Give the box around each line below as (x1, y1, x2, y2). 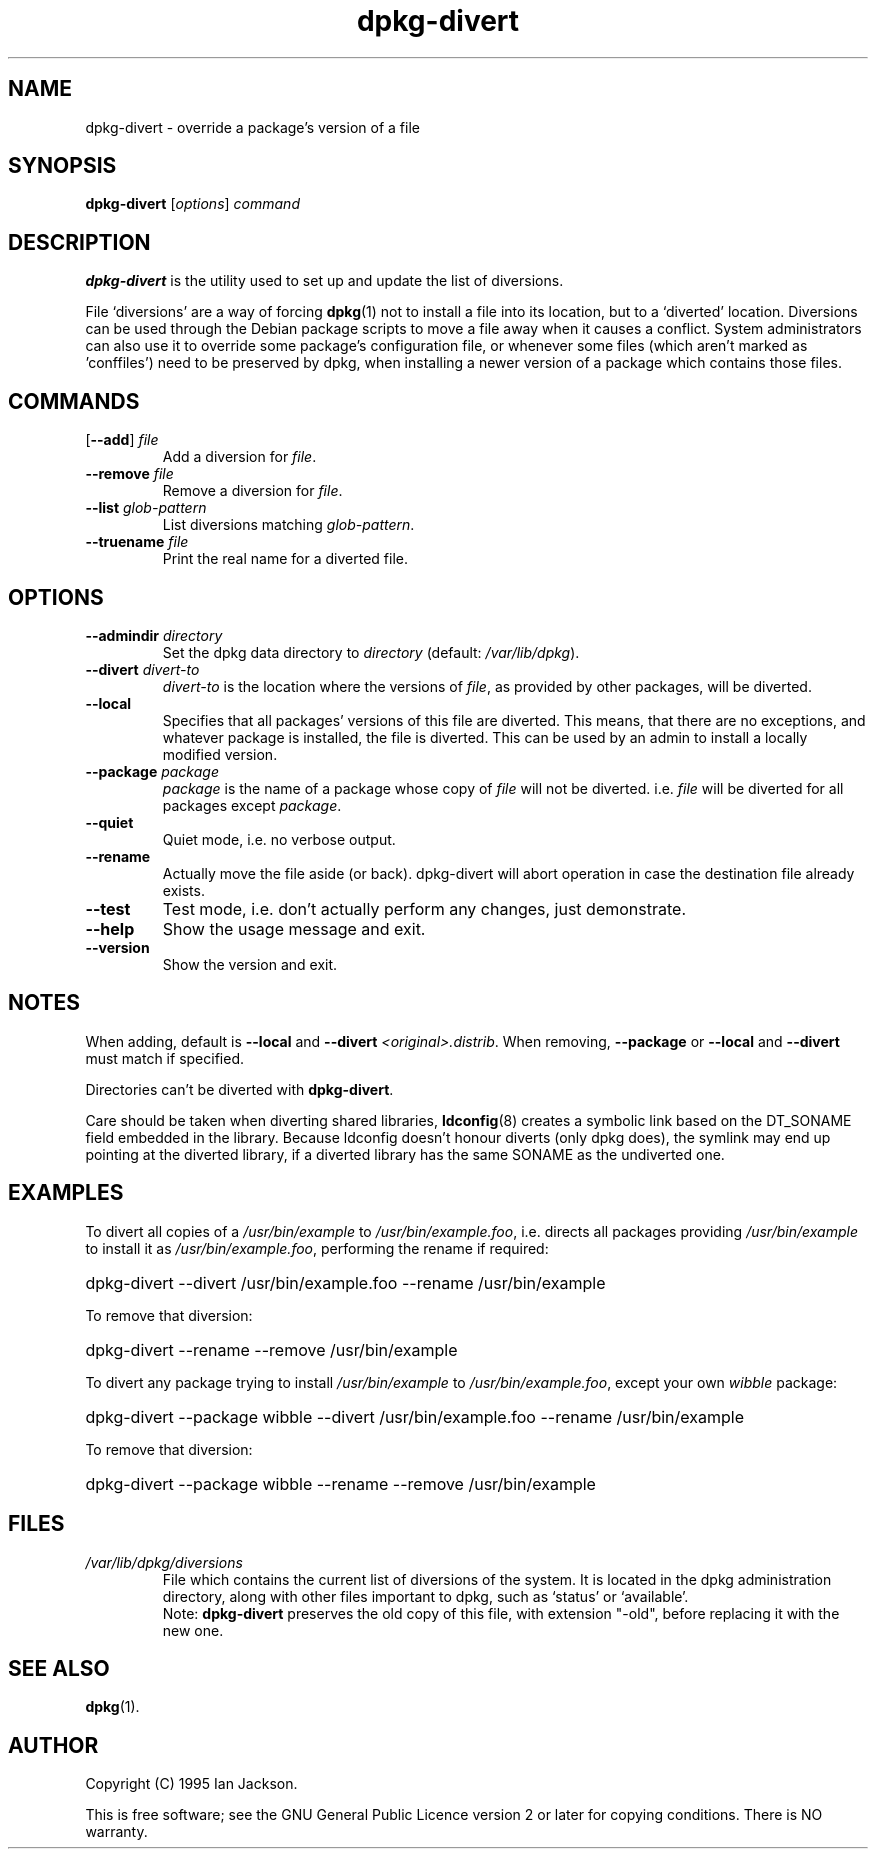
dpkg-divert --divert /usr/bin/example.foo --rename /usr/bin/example (85, 1272, 606, 1293)
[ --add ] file (85, 431, 159, 449)
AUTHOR (8, 1732, 99, 1758)
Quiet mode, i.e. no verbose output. (162, 830, 396, 848)
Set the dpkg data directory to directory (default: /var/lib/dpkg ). (162, 643, 580, 661)
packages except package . (162, 796, 342, 814)
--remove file (85, 465, 174, 483)
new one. (162, 1621, 224, 1639)
